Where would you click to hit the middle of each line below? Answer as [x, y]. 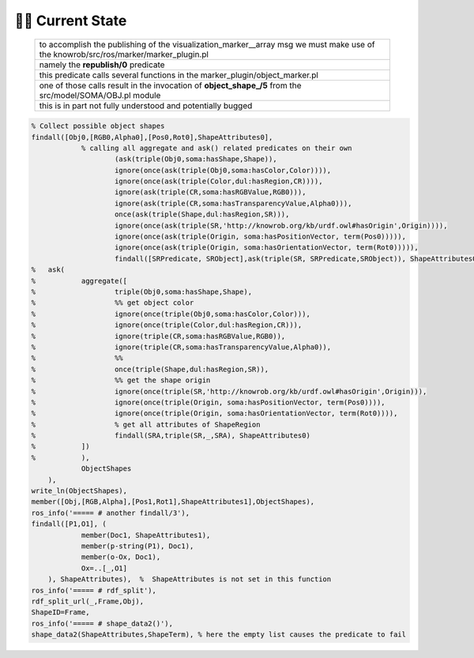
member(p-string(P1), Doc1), [137, 546]
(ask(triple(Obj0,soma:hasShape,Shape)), [196, 159]
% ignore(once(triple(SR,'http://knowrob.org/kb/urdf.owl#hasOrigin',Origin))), [229, 391]
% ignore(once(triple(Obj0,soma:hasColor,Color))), [171, 314]
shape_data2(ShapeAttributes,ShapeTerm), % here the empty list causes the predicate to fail [219, 635]
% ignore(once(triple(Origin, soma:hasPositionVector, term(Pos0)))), [209, 402]
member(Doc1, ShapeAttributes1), [146, 535]
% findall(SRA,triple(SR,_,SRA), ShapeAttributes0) [171, 436]
